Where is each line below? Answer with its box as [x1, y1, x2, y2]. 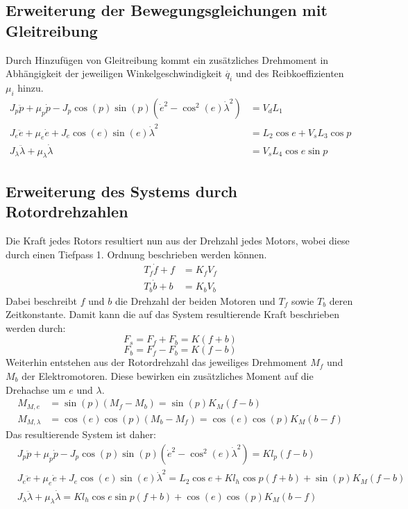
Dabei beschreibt [6, 293, 77, 308]
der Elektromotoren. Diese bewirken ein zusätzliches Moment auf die [22, 368, 314, 383]
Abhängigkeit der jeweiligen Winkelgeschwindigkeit [6, 66, 223, 81]
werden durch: [6, 320, 66, 335]
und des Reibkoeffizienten [235, 66, 344, 81]
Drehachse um [6, 382, 66, 397]
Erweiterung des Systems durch [6, 180, 237, 201]
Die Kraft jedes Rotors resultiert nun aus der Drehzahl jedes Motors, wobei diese [6, 233, 350, 247]
